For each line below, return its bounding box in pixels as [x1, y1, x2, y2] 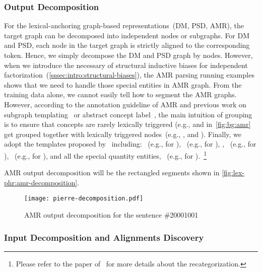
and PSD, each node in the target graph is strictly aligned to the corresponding [4, 40, 250, 50]
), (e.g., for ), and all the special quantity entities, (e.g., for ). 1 [4, 149, 207, 161]
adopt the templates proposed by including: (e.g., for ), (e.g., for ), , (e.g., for [4, 139, 256, 149]
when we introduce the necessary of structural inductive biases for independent [4, 59, 248, 70]
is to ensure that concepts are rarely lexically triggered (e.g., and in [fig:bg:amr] [4, 119, 251, 129]
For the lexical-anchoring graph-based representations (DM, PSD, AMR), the [4, 20, 244, 31]
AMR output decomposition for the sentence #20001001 [24, 210, 199, 220]
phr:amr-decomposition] [4, 177, 78, 187]
